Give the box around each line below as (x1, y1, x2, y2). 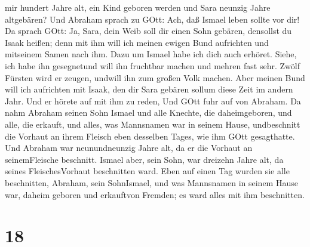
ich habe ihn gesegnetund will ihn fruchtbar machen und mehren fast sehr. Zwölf (5, 59, 300, 72)
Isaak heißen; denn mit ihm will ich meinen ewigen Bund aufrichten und (5, 36, 269, 48)
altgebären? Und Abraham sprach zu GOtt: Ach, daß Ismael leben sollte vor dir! (5, 13, 300, 25)
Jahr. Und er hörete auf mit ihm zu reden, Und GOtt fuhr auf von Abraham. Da (5, 94, 301, 107)
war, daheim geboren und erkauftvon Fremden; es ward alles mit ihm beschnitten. (5, 188, 305, 200)
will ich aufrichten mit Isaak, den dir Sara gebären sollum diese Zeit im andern (5, 83, 293, 95)
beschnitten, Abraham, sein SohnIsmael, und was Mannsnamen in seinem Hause (5, 176, 298, 189)
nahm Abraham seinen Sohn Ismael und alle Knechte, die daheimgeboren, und (5, 106, 292, 119)
